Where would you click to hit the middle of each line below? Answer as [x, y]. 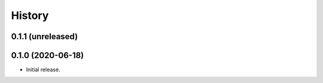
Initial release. [43, 70]
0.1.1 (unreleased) [44, 36]
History [30, 15]
